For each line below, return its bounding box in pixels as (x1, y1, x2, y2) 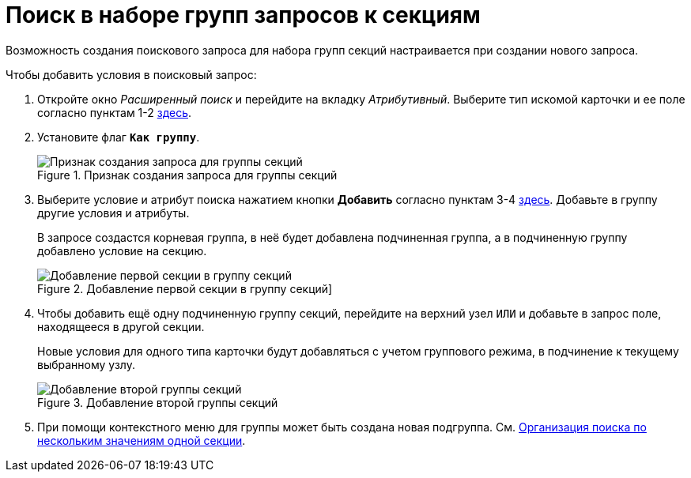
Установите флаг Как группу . (37, 130, 200, 144)
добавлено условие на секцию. (37, 243, 207, 258)
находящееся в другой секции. (37, 319, 205, 333)
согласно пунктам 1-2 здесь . (37, 105, 192, 119)
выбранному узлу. (37, 357, 135, 371)
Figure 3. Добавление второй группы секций (37, 395, 278, 409)
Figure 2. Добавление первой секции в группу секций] (37, 281, 333, 295)
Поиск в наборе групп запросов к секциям (6, 2, 481, 28)
